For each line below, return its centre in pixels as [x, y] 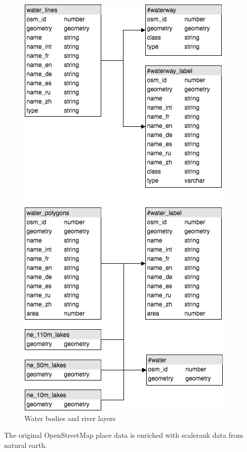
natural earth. [26, 445]
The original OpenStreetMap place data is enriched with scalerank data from [124, 435]
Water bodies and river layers [70, 418]
